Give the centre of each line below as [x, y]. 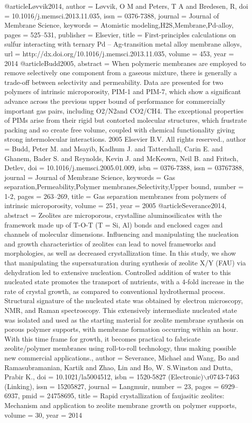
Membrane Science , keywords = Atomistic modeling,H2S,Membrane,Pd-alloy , [119, 25]
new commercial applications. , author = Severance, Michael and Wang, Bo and [122, 357]
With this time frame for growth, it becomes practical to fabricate [102, 338]
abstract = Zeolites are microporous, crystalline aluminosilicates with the [113, 215]
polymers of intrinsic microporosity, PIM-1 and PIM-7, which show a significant [123, 91]
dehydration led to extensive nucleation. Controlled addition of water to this [118, 272]
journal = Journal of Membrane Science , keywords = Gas [90, 177]
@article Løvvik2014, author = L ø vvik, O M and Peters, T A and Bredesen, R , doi [126, 6]
